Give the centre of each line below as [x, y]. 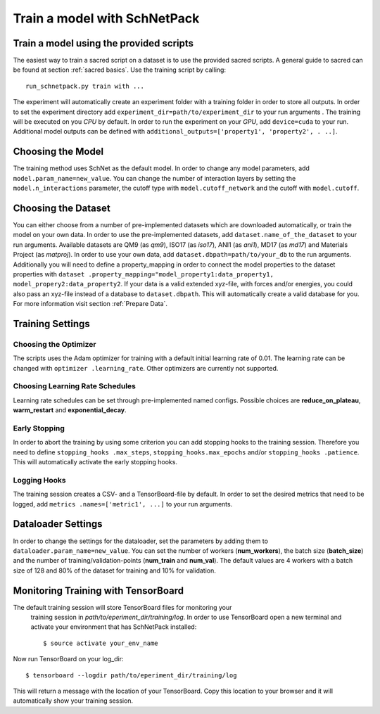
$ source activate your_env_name [101, 643]
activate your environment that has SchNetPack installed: [114, 627]
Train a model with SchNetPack [106, 18]
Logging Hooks [39, 480]
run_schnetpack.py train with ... [85, 86]
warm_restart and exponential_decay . [70, 410]
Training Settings [52, 324]
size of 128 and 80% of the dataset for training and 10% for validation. [114, 570]
